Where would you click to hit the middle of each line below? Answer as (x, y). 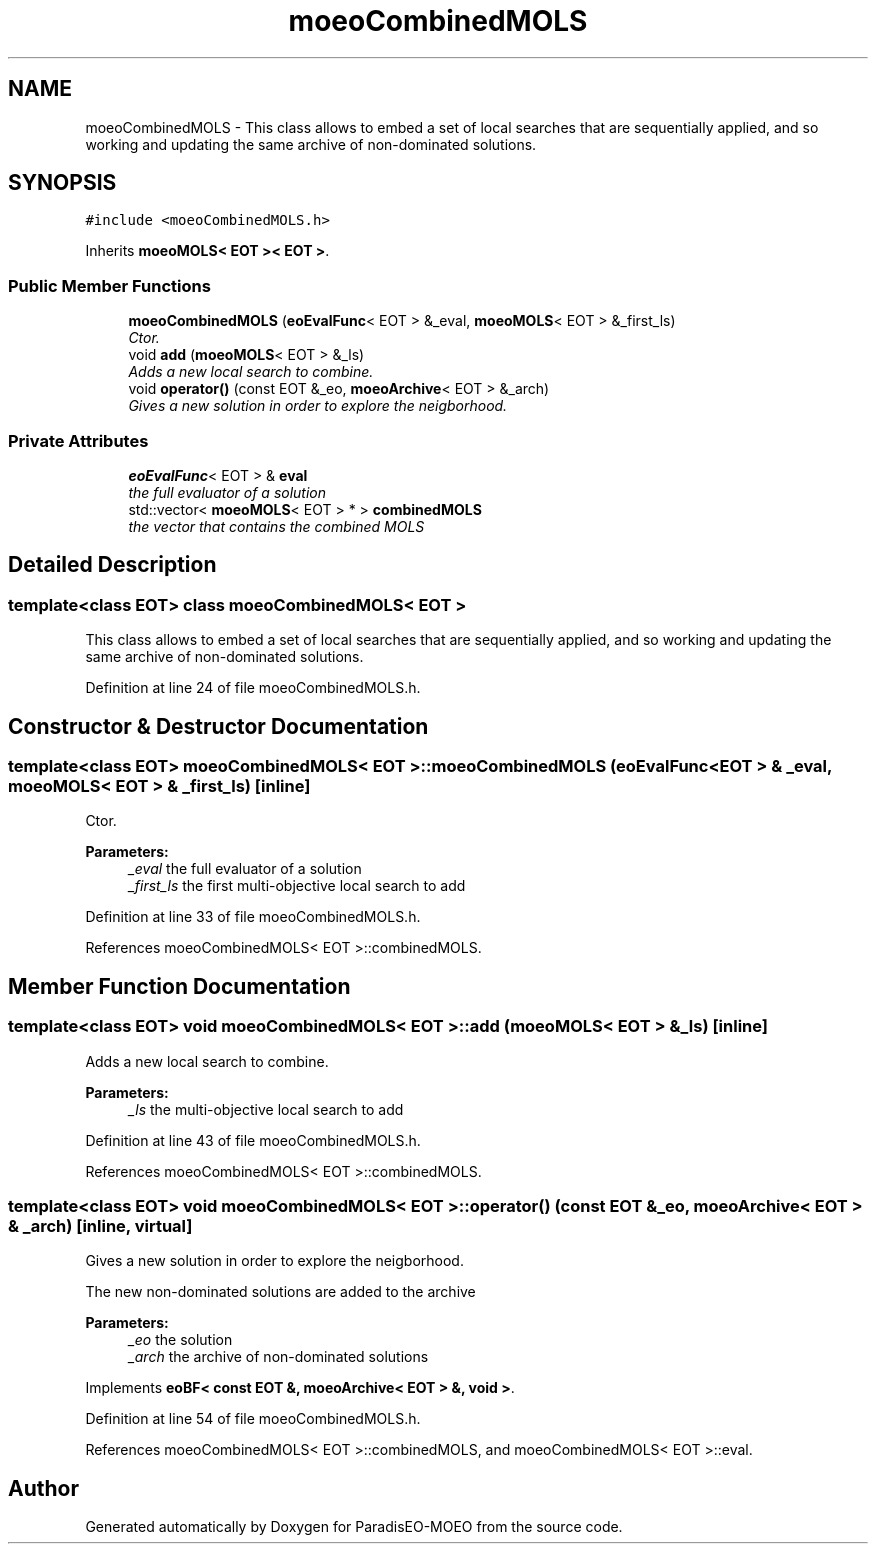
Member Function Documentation (179, 986)
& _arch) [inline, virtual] (100, 1225)
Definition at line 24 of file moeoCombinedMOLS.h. (253, 688)
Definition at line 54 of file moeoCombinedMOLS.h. (253, 1419)
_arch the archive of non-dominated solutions (278, 1357)
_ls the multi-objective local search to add (266, 1109)
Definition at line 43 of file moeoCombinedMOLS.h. (253, 1140)
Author (43, 1488)
